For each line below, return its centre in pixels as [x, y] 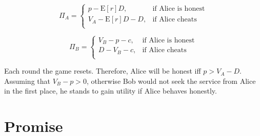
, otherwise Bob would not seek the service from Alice [171, 81]
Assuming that [27, 81]
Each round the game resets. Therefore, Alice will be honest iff [103, 71]
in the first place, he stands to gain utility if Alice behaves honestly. [111, 91]
